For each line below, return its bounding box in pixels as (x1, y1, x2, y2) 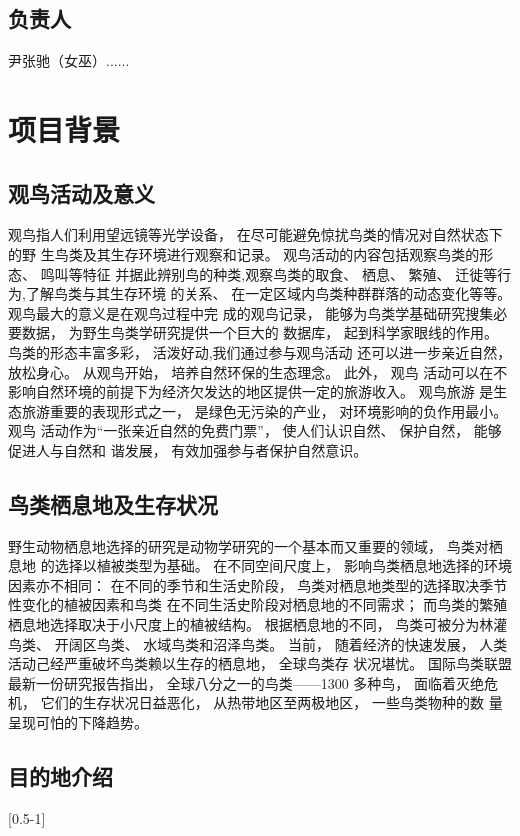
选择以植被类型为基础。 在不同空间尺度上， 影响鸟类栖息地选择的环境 (54, 555, 512, 576)
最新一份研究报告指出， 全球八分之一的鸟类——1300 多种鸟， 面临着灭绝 (8, 672, 484, 693)
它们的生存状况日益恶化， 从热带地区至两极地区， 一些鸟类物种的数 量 (40, 692, 503, 713)
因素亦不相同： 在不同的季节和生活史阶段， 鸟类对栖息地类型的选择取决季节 (8, 574, 508, 595)
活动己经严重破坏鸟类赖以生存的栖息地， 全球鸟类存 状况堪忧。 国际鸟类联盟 (8, 653, 512, 674)
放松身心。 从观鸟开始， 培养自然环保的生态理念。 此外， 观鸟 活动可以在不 (8, 361, 508, 382)
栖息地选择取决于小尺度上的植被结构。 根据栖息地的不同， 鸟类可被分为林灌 (8, 614, 508, 635)
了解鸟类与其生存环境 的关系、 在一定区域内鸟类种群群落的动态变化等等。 (25, 283, 512, 304)
